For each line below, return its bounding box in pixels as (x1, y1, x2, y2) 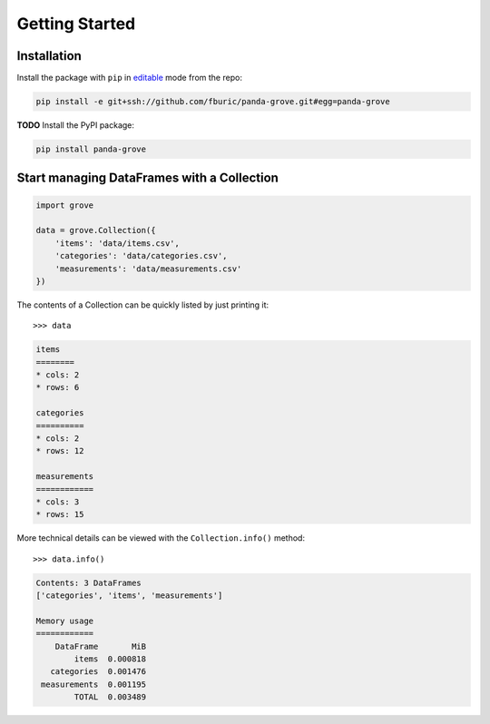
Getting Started (16, 14, 136, 34)
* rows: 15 (35, 509, 84, 520)
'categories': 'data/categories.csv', (54, 250, 228, 261)
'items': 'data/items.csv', (54, 238, 181, 249)
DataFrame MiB (54, 641, 147, 651)
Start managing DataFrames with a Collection (16, 171, 279, 186)
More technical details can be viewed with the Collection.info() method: (16, 533, 306, 543)
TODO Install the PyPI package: (16, 120, 135, 131)
